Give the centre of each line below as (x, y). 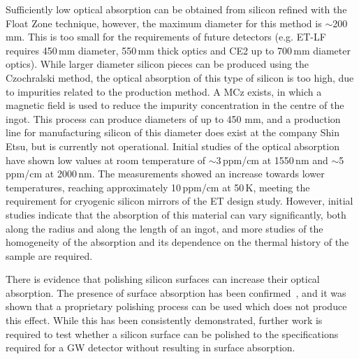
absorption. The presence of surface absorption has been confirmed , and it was (176, 292)
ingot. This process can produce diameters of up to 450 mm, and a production (173, 118)
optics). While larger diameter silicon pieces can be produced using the (157, 64)
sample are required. (49, 255)
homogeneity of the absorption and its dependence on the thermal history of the (177, 242)
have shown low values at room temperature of (106, 160)
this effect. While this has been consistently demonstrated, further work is (164, 320)
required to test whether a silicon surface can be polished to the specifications (172, 334)
